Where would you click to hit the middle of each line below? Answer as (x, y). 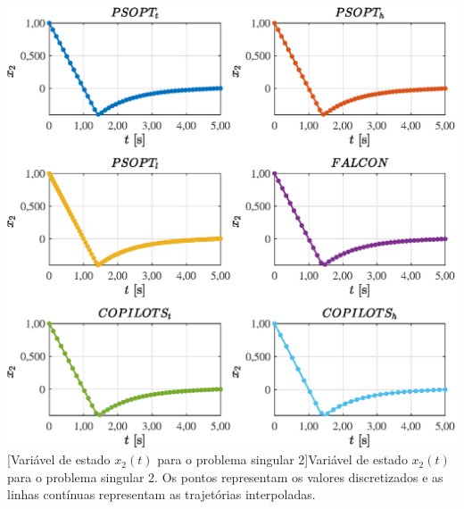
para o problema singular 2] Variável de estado (282, 459)
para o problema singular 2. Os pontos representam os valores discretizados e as (225, 476)
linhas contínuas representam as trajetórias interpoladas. (162, 494)
